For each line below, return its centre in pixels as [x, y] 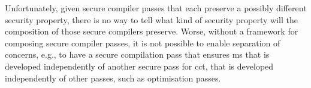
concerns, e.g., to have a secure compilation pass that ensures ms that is [137, 54]
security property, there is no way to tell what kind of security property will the [151, 19]
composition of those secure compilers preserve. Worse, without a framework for [152, 31]
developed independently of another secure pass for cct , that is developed [139, 66]
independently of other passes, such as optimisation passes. [113, 78]
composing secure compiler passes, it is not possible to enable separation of [143, 43]
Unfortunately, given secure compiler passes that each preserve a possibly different [156, 8]
